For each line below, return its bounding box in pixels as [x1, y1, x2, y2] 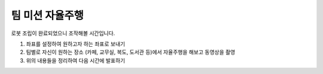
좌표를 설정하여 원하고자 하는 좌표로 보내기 [26, 40, 126, 47]
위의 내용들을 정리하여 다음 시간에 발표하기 [26, 57, 126, 64]
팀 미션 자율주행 [11, 9, 84, 22]
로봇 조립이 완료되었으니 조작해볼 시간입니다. [11, 30, 115, 37]
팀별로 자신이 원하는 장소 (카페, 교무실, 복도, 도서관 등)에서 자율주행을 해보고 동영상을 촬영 [26, 49, 236, 56]
